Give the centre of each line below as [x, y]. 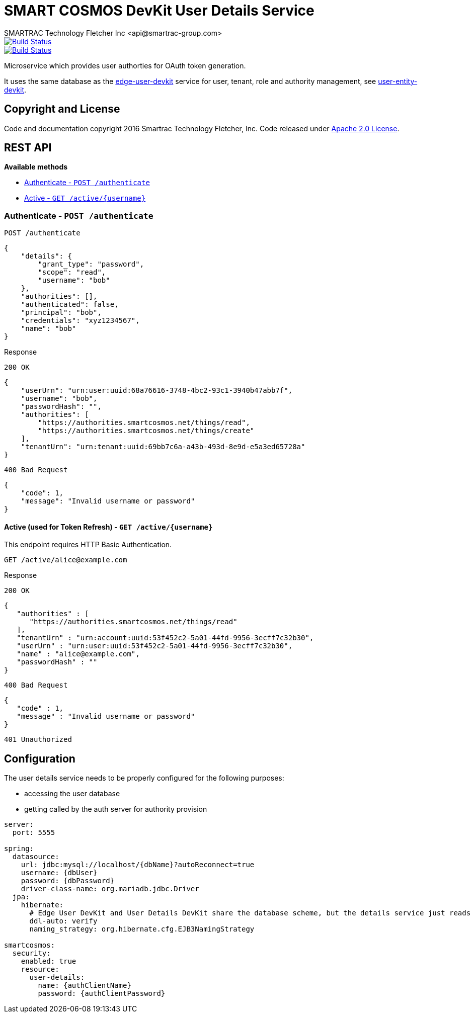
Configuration [40, 758]
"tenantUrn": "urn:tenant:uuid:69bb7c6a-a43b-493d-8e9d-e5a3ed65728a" [163, 447]
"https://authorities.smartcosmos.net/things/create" [146, 431]
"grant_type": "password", [91, 264]
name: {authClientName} [85, 986]
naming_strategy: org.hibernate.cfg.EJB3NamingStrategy [142, 929]
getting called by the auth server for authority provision [116, 809]
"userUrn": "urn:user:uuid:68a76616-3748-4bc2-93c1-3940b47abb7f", [157, 391]
